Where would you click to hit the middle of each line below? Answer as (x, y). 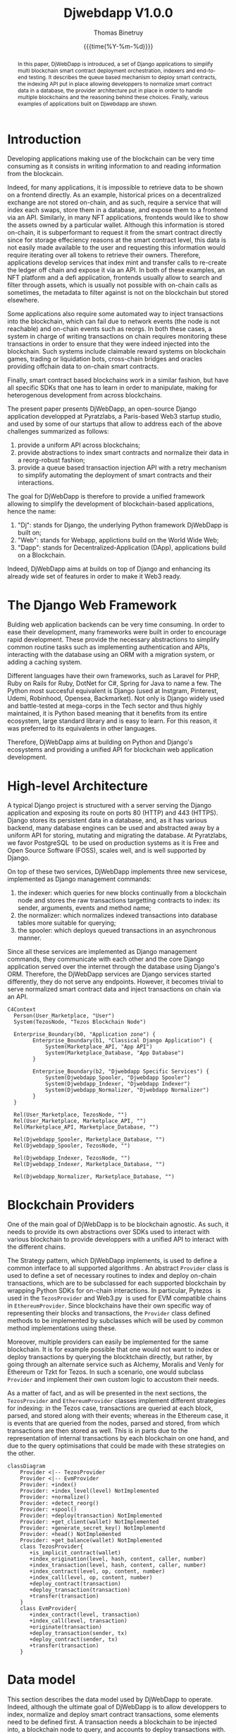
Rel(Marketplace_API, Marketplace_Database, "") (86, 1127)
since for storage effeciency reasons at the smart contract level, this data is (117, 240)
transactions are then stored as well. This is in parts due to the (98, 1431)
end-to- (206, 70)
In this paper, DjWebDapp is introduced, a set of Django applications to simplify (115, 64)
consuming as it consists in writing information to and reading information (114, 166)
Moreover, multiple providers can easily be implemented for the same (108, 1342)
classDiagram (26, 1466)
